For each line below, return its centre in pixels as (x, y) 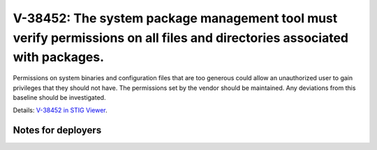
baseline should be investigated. (59, 97)
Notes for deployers (57, 130)
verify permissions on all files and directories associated (181, 38)
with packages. (59, 58)
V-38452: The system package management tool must (175, 18)
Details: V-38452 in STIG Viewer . (60, 110)
